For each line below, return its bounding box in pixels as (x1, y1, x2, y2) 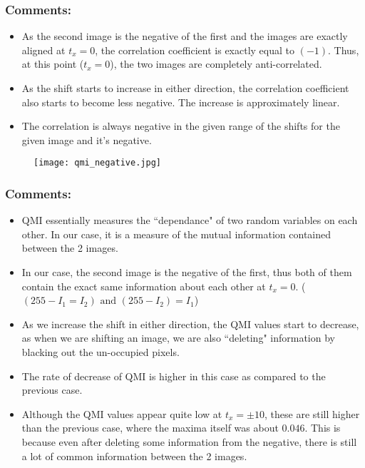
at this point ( (21, 56, 84, 71)
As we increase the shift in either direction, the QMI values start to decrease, (21, 316, 359, 331)
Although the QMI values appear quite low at (21, 406, 222, 421)
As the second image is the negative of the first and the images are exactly (21, 29, 348, 44)
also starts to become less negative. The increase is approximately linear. (21, 94, 340, 109)
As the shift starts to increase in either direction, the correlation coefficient (21, 81, 349, 95)
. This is (304, 420, 341, 435)
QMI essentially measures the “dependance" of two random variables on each (21, 213, 358, 228)
